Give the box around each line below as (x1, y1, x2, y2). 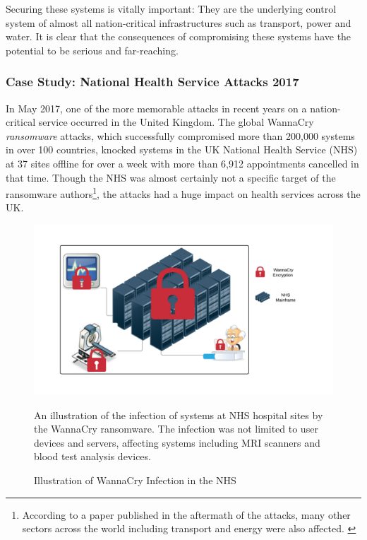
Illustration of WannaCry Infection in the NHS (34, 472, 236, 487)
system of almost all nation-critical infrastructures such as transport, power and (6, 15, 351, 30)
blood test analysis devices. (34, 449, 151, 464)
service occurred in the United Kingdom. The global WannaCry (38, 115, 314, 129)
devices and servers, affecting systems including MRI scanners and (34, 435, 320, 450)
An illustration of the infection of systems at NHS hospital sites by (34, 407, 323, 422)
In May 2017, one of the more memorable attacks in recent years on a (6, 100, 307, 115)
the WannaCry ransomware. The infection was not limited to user (34, 421, 318, 436)
